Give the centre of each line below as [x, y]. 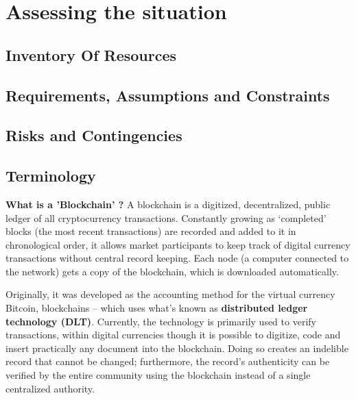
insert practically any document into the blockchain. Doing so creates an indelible [177, 348]
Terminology [51, 176]
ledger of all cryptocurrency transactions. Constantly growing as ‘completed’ [166, 217]
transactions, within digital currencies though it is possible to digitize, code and [173, 335]
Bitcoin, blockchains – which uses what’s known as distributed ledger [157, 308]
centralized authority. [50, 388]
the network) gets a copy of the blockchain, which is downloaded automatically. [172, 271]
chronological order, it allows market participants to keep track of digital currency [178, 244]
